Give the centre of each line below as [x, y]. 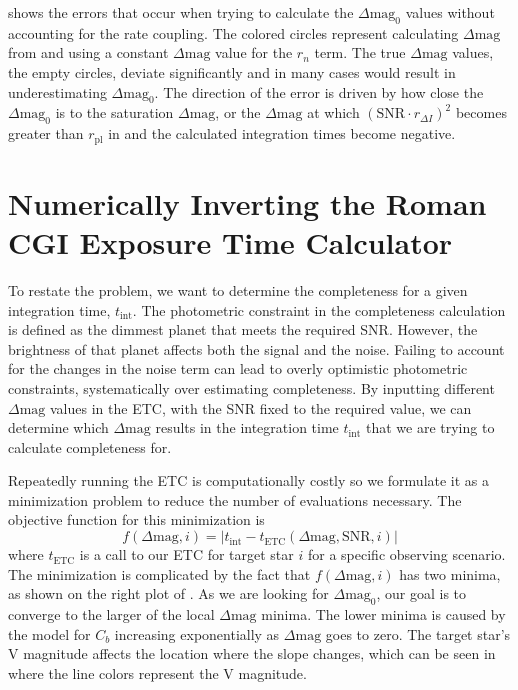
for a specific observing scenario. [406, 554]
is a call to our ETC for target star [186, 554]
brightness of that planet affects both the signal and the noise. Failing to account [256, 348]
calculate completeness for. [90, 446]
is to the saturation [114, 112]
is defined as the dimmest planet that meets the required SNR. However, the [243, 329]
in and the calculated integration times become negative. [282, 133]
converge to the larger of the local [111, 614]
